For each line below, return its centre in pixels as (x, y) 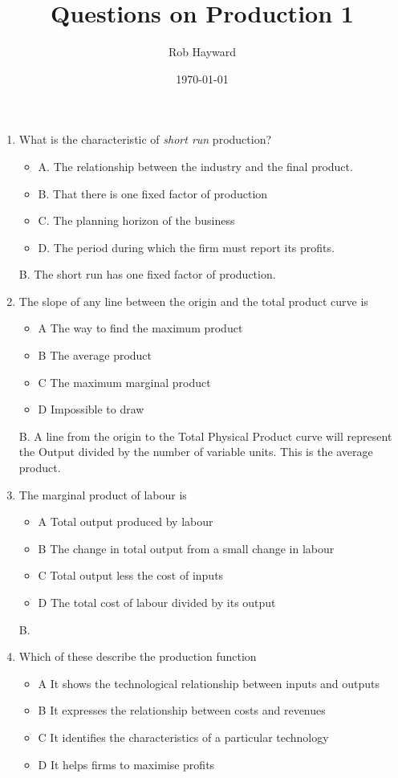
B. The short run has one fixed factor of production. (147, 274)
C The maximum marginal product (124, 382)
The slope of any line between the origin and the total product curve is (193, 301)
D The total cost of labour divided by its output (157, 602)
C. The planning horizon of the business (136, 220)
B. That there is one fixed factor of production (153, 193)
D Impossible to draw (91, 409)
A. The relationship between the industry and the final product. (195, 166)
